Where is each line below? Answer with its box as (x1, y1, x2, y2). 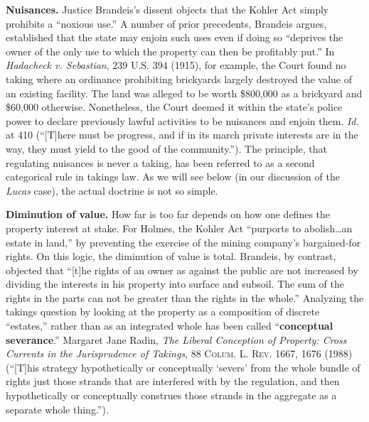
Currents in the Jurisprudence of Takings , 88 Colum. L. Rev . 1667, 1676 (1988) (6, 346, 353, 361)
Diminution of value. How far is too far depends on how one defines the (6, 207, 331, 222)
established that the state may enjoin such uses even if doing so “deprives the (6, 30, 343, 45)
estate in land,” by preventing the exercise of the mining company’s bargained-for (6, 234, 361, 249)
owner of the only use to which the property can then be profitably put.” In (6, 43, 335, 58)
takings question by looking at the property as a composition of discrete (6, 304, 320, 319)
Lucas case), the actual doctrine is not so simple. (6, 183, 218, 198)
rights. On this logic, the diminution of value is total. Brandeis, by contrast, (6, 249, 336, 264)
